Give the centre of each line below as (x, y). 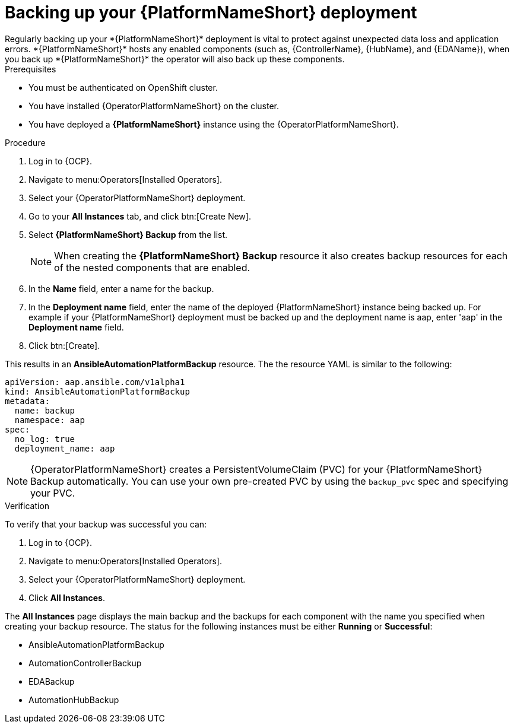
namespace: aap (50, 420)
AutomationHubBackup (74, 700)
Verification (27, 506)
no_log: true (45, 439)
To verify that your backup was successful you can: (106, 524)
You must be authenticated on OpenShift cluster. (123, 87)
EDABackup (52, 681)
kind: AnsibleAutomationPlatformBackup (97, 391)
